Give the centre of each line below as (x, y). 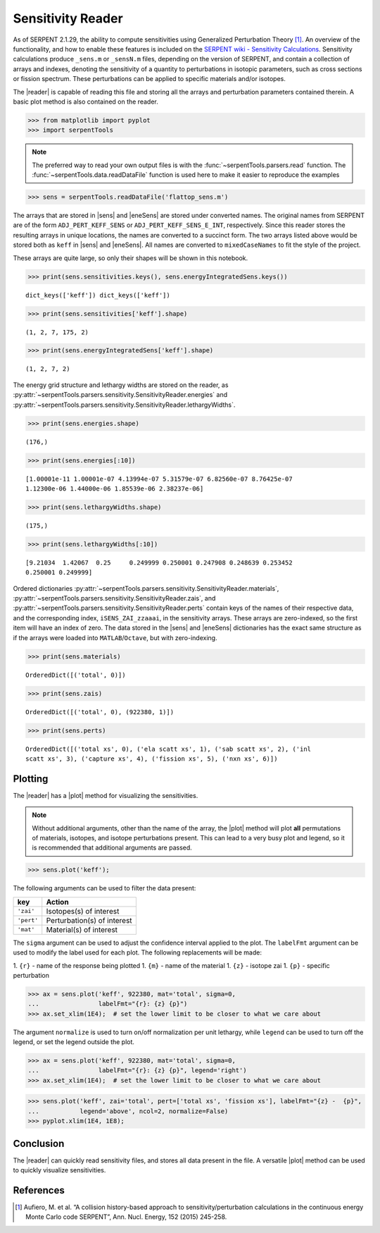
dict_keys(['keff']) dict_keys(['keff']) (98, 295)
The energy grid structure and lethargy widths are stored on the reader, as (121, 385)
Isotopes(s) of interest (83, 911)
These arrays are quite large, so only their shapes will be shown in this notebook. (131, 258)
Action (58, 902)
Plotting (31, 779)
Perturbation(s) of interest (89, 920)
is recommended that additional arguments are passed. (112, 848)
